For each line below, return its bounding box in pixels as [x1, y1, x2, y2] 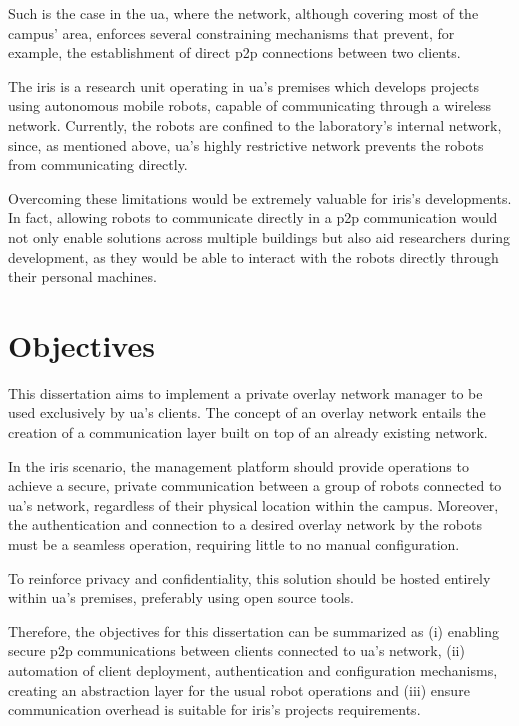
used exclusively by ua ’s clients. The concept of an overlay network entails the [8, 402, 486, 423]
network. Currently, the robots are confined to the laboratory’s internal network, [8, 114, 502, 135]
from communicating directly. [8, 154, 188, 175]
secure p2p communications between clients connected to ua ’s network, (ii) [8, 640, 465, 661]
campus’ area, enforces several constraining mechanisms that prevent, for [8, 22, 455, 43]
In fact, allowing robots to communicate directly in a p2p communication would [8, 207, 498, 228]
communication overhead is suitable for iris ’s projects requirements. [8, 699, 421, 720]
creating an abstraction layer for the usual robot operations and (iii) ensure [8, 679, 470, 700]
